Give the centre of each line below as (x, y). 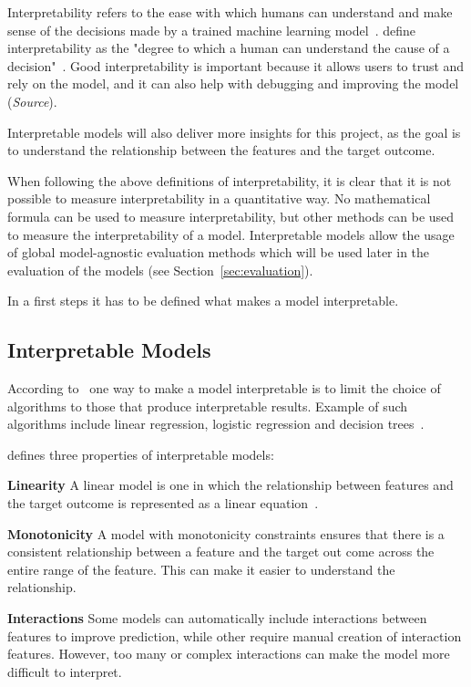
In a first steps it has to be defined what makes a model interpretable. (203, 301)
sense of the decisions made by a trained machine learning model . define (211, 30)
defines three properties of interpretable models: (141, 454)
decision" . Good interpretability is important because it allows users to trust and (236, 65)
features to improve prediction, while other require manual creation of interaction (235, 635)
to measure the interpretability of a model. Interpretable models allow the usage (231, 234)
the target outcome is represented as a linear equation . (163, 503)
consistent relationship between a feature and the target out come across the (221, 552)
